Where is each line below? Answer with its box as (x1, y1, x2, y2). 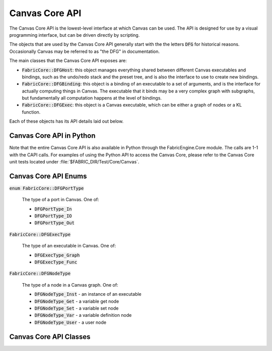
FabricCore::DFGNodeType (9, 271, 71, 277)
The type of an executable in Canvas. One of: (22, 243, 116, 249)
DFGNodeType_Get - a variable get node (34, 298, 119, 304)
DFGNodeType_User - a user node (34, 319, 107, 325)
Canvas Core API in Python (9, 131, 96, 140)
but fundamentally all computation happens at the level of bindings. (22, 95, 162, 101)
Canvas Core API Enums (9, 171, 87, 181)
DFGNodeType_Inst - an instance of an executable (34, 291, 142, 297)
